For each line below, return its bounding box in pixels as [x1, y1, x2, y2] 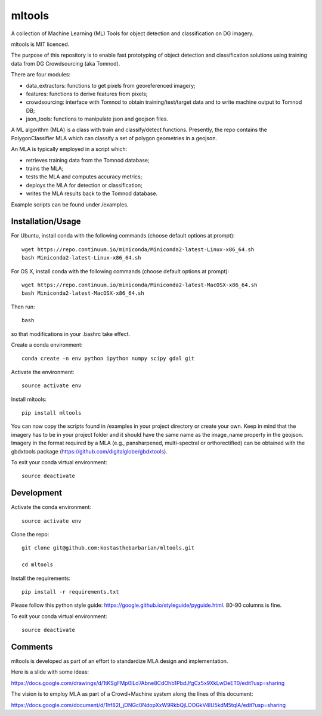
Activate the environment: [11, 368, 75, 375]
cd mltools [21, 561, 54, 568]
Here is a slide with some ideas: [11, 668, 89, 675]
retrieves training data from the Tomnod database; [26, 156, 150, 163]
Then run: [11, 303, 35, 310]
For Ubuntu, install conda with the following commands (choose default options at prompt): [11, 232, 235, 239]
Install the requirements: [11, 575, 71, 582]
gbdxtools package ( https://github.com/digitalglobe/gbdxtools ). [11, 447, 168, 455]
